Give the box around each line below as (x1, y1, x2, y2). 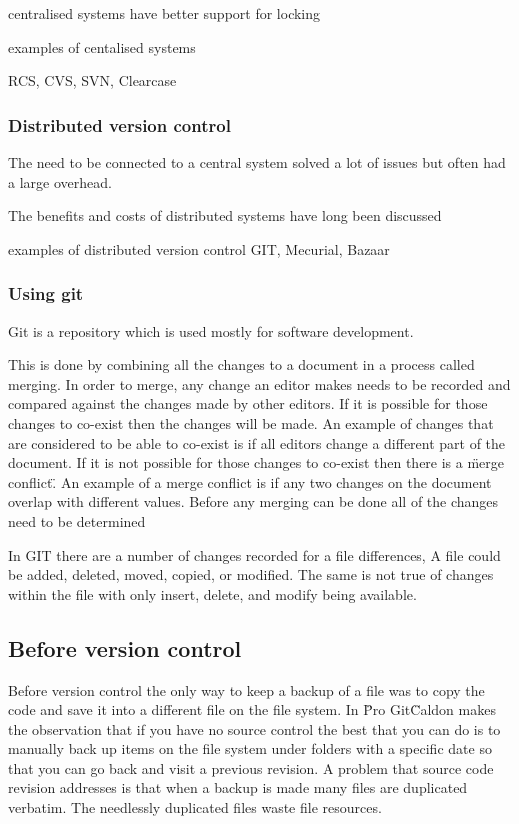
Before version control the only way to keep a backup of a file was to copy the (8, 679, 485, 700)
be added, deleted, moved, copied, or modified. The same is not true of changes (8, 564, 494, 585)
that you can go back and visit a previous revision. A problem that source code (8, 757, 494, 778)
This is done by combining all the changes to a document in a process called (8, 354, 475, 375)
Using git (8, 281, 84, 306)
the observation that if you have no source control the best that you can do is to (8, 718, 501, 739)
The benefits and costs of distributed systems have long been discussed (8, 205, 442, 226)
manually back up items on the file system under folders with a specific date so (8, 738, 492, 759)
